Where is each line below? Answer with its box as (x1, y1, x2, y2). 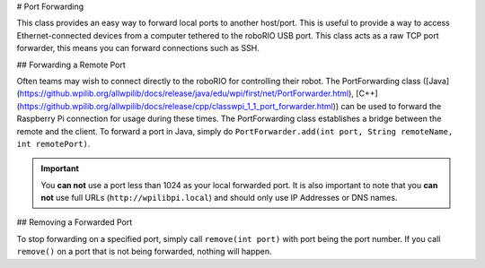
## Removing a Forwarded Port (16, 217, 133, 228)
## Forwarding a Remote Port (16, 59, 126, 70)
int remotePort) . (16, 138, 91, 149)
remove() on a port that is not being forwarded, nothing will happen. (16, 246, 273, 257)
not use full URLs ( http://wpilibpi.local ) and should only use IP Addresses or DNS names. (40, 193, 398, 203)
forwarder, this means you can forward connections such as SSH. (16, 43, 260, 54)
